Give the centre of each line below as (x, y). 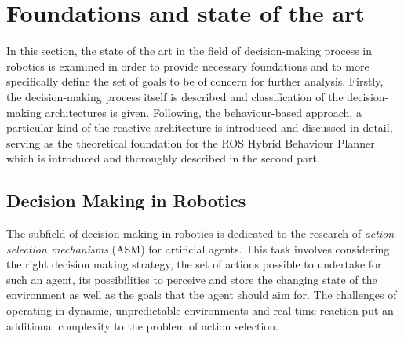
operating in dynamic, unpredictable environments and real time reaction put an (200, 310)
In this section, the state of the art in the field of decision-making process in (189, 51)
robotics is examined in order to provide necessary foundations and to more (188, 66)
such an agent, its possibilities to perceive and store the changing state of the (192, 279)
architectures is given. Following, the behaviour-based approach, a (203, 112)
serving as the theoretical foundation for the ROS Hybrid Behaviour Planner (191, 142)
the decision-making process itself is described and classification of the (175, 96)
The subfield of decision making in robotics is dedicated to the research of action (200, 233)
